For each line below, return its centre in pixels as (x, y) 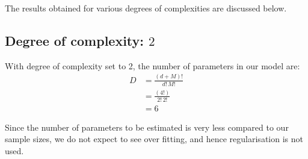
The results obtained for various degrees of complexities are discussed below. (146, 8)
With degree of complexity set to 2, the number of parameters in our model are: (152, 65)
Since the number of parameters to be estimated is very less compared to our (147, 127)
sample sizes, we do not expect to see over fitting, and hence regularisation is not (154, 139)
